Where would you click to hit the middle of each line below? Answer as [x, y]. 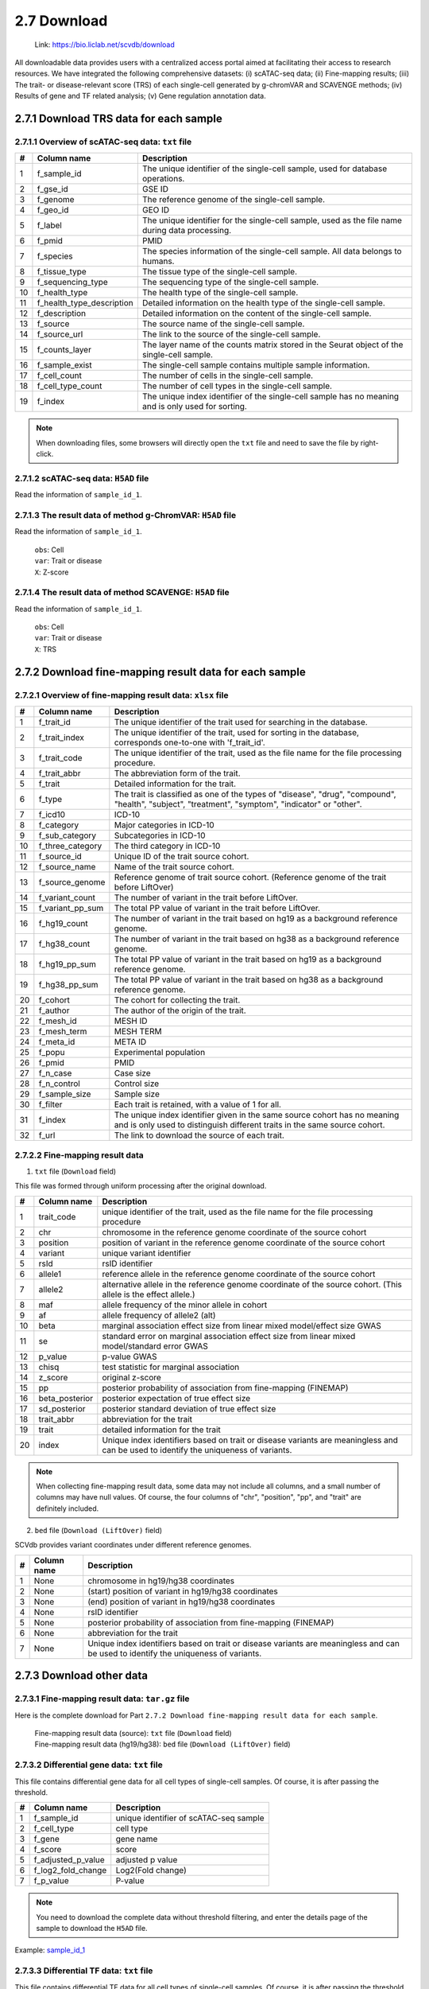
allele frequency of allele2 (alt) [159, 1315]
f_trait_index [62, 738]
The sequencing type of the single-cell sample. [230, 282]
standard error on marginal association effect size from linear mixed [229, 1336]
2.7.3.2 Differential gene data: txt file [89, 1765]
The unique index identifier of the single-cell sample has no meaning [271, 396]
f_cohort [54, 1000]
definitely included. [68, 1508]
